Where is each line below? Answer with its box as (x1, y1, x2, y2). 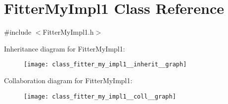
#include (4, 27, 32, 37)
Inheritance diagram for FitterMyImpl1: (4, 43, 125, 53)
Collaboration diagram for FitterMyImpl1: (4, 75, 133, 85)
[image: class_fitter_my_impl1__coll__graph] (24, 93, 176, 100)
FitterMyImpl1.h (43, 27, 94, 37)
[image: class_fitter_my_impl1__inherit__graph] (24, 61, 187, 68)
